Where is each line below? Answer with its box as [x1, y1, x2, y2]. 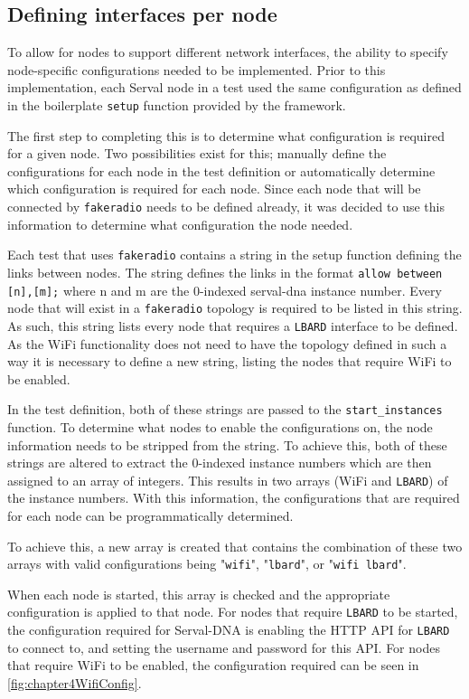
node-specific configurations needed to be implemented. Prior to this [7, 60, 386, 79]
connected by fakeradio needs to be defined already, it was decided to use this [7, 197, 445, 216]
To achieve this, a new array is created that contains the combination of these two [7, 536, 463, 555]
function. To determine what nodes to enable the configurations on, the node [7, 417, 433, 436]
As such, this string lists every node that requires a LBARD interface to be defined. [7, 316, 458, 335]
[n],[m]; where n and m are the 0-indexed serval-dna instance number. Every [7, 280, 442, 299]
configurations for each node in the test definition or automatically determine [7, 161, 436, 180]
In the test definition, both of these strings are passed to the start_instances [7, 400, 443, 419]
